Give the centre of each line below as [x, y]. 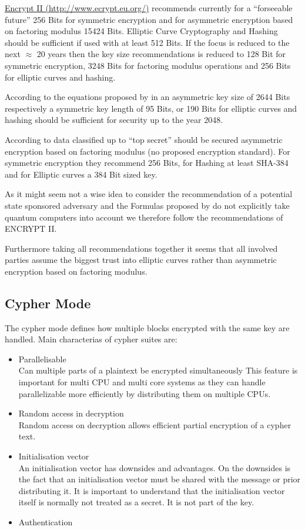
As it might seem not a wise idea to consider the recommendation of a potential [149, 194]
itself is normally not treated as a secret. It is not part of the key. [136, 502]
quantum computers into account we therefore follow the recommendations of [144, 217]
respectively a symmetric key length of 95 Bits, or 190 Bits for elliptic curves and [151, 108]
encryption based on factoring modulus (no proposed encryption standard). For [148, 151]
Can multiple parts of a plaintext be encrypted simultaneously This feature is [158, 370]
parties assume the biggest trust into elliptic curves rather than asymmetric [141, 260]
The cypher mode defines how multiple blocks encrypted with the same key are [147, 327]
